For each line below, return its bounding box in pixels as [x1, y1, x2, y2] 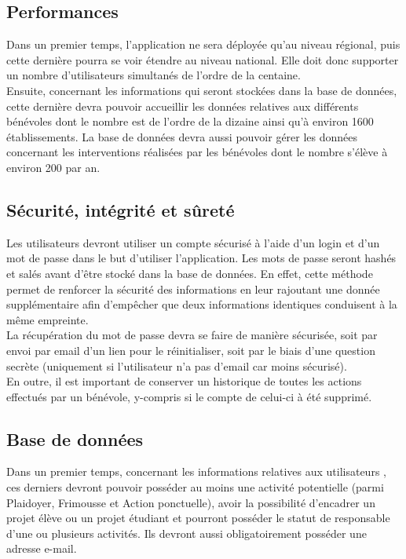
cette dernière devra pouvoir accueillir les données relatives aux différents [6, 97, 359, 114]
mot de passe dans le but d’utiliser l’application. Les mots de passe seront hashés [6, 250, 397, 266]
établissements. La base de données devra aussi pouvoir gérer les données [6, 128, 358, 144]
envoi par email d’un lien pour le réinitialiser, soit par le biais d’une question [6, 342, 375, 358]
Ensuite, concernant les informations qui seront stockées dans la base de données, [6, 82, 397, 98]
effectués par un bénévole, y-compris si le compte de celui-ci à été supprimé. [6, 388, 372, 404]
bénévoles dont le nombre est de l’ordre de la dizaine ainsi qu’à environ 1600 [6, 113, 374, 130]
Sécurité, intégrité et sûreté [6, 197, 235, 221]
